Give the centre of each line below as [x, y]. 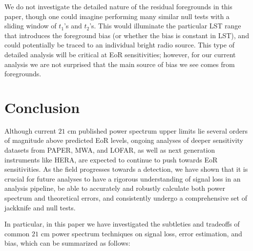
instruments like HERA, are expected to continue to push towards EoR [111, 159]
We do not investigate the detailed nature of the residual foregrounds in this [118, 6]
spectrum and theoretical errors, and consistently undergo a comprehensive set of [126, 198]
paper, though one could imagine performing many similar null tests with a [117, 16]
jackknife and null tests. [40, 207]
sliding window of [31, 26]
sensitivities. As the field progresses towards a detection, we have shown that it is [126, 169]
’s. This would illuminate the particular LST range [165, 26]
